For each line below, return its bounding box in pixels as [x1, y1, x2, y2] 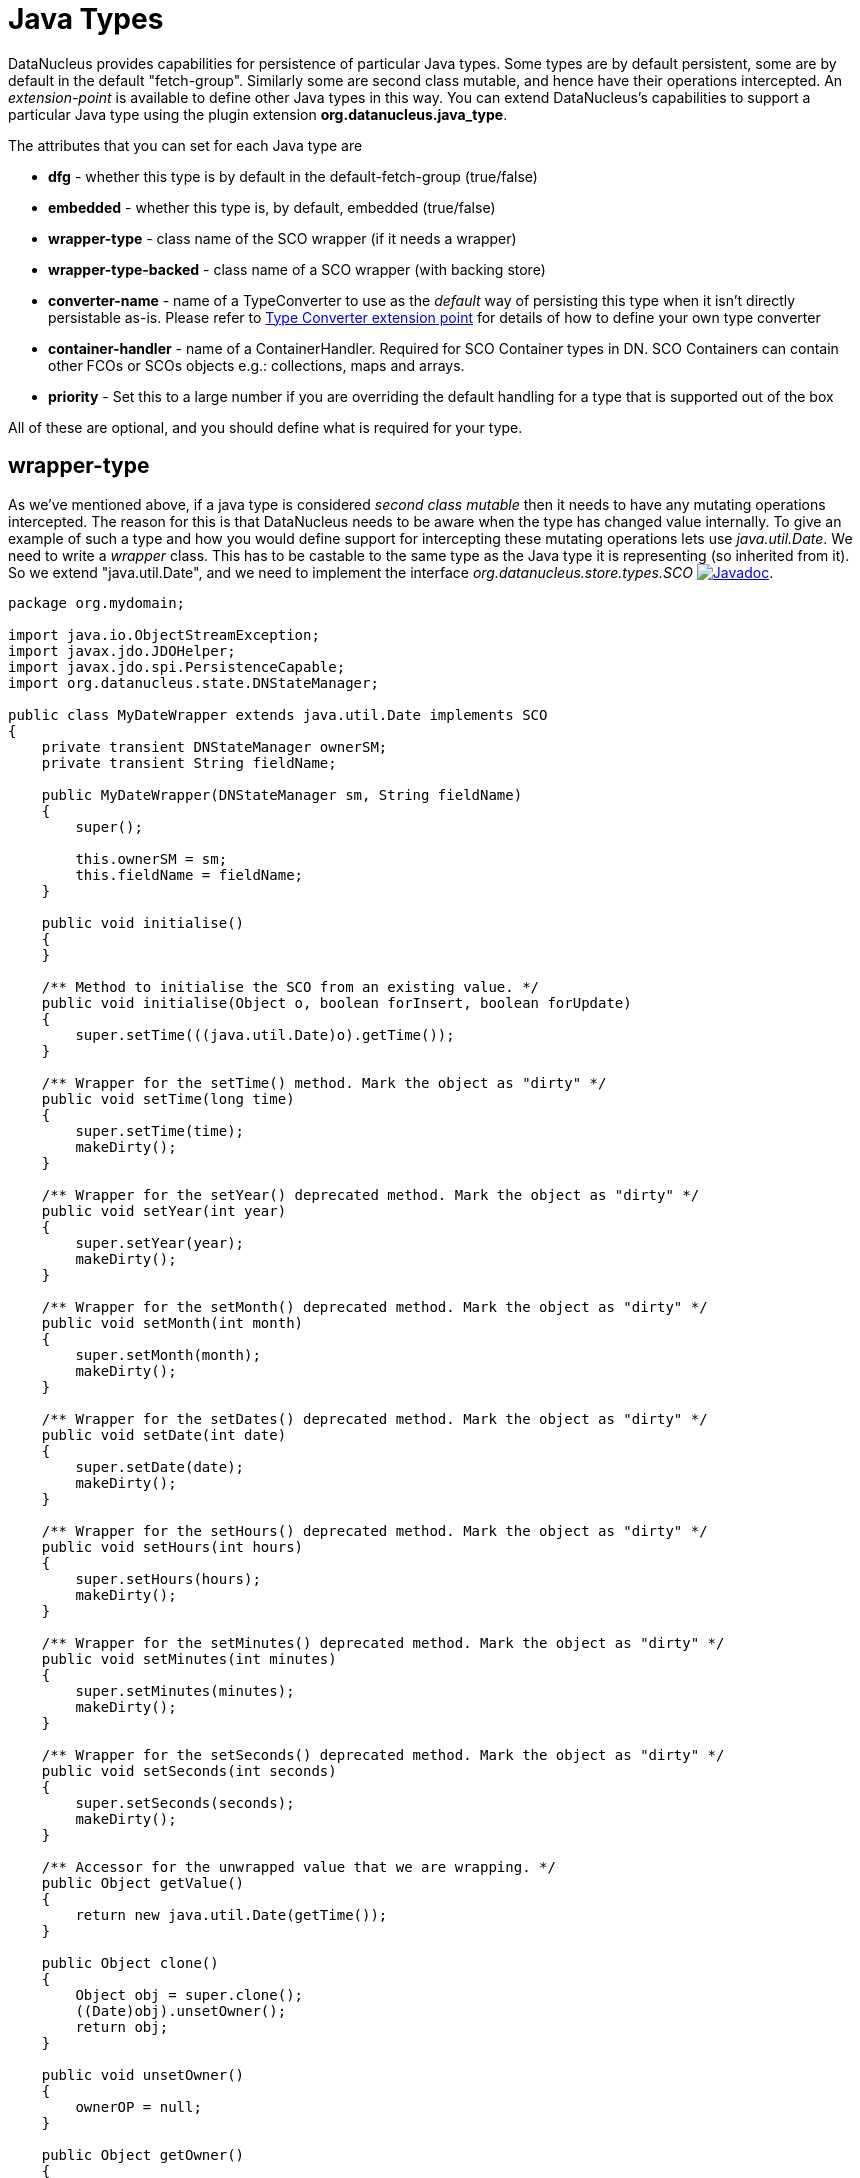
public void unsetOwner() [41, 2066, 245, 2083]
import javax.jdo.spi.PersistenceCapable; [8, 658, 346, 675]
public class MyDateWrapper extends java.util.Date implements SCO [8, 706, 548, 723]
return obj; [75, 2018, 169, 2035]
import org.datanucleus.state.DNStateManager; [8, 674, 379, 691]
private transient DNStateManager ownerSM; [41, 738, 388, 755]
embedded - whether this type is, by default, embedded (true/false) [48, 198, 496, 216]
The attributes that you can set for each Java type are [8, 136, 363, 154]
